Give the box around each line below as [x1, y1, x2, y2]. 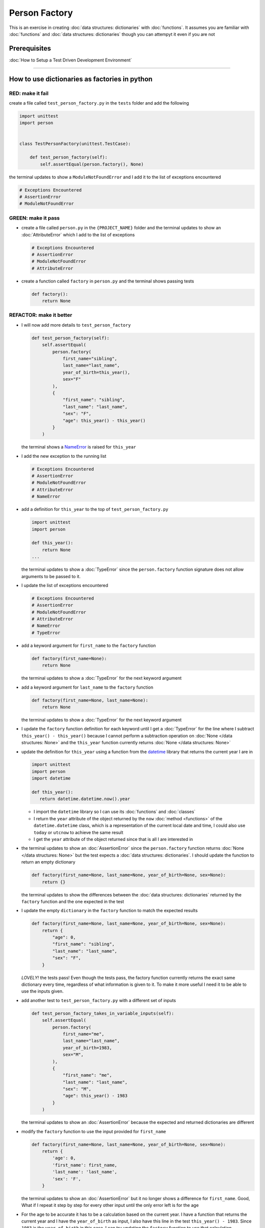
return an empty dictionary [21, 859, 76, 865]
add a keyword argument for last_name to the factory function [21, 684, 154, 690]
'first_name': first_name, [52, 1162, 117, 1168]
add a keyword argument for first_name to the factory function [21, 642, 156, 648]
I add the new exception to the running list [21, 453, 106, 459]
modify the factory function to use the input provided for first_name [21, 1128, 166, 1134]
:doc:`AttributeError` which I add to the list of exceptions [21, 231, 135, 238]
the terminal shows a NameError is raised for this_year [21, 444, 136, 450]
